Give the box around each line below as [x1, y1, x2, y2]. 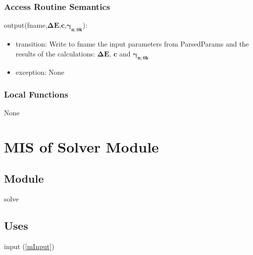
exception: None [15, 67, 64, 77]
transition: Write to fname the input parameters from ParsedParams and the [15, 39, 249, 49]
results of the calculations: [15, 48, 95, 58]
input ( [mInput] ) [4, 241, 54, 252]
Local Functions [4, 88, 68, 100]
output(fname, [4, 20, 48, 30]
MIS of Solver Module [4, 137, 159, 156]
